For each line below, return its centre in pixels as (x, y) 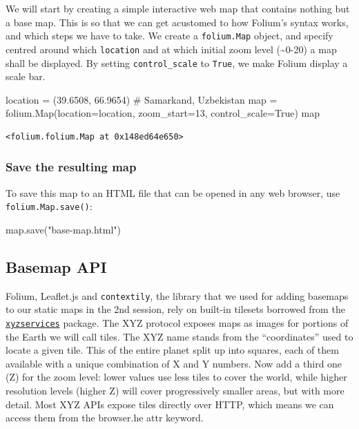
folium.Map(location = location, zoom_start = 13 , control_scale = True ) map (163, 113)
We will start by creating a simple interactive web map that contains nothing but (178, 8)
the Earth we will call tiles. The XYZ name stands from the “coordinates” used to (179, 336)
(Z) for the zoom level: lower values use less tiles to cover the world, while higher (176, 377)
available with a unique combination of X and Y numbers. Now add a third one (174, 363)
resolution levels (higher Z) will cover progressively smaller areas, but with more (175, 391)
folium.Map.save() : (49, 206)
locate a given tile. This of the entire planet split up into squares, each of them (172, 350)
